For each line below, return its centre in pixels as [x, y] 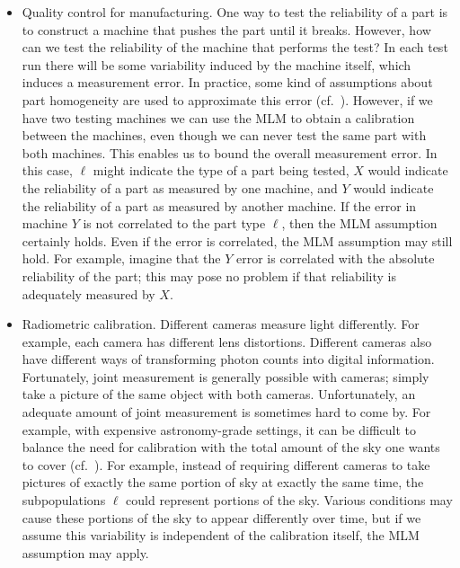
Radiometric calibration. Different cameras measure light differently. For [221, 324]
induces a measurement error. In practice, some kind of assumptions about [227, 82]
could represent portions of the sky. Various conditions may [289, 500]
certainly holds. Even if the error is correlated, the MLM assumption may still [237, 240]
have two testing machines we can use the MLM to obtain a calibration [218, 117]
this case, [47, 170]
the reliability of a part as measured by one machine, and [180, 187]
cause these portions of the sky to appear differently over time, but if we [221, 517]
